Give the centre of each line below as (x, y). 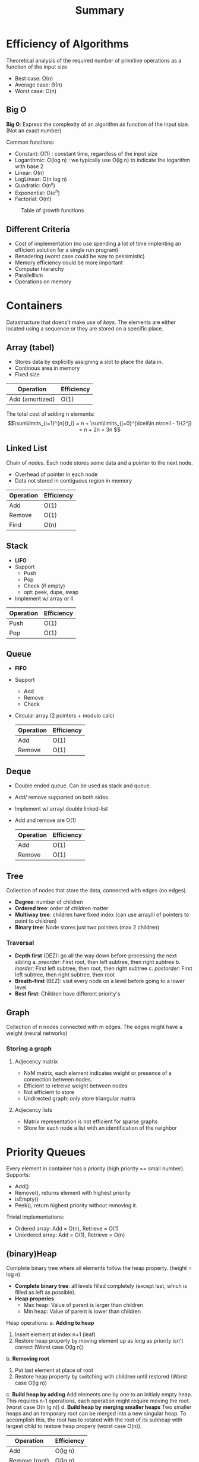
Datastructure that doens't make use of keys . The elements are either (91, 322)
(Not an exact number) (34, 130)
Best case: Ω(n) (34, 78)
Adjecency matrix (36, 1062)
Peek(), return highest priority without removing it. (76, 1206)
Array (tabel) (30, 347)
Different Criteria (38, 229)
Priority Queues (46, 1152)
